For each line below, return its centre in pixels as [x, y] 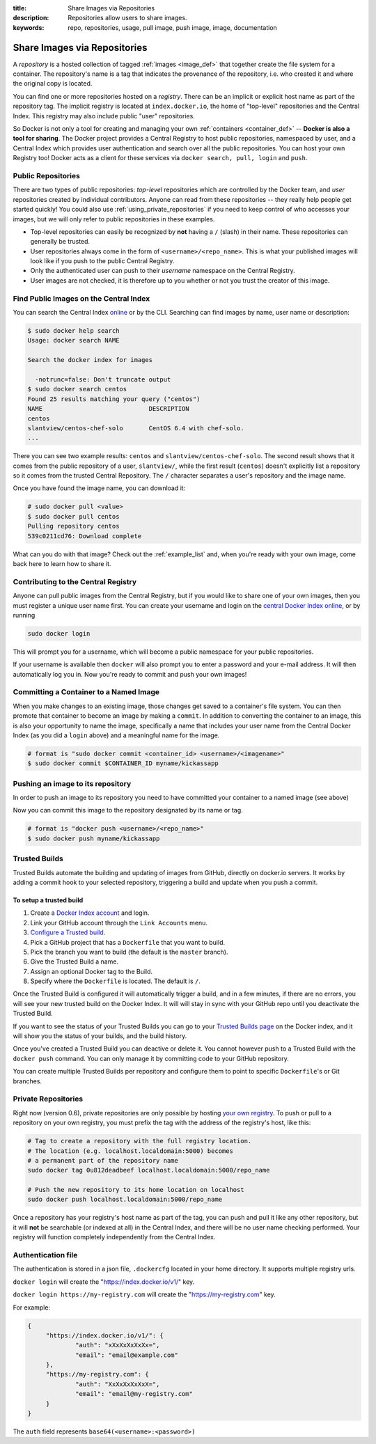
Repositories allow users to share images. [127, 18]
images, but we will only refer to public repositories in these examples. [114, 219]
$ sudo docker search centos [77, 389]
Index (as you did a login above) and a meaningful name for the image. [116, 735]
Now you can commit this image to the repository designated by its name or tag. [128, 810]
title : [20, 8]
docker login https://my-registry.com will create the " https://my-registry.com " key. [144, 1294]
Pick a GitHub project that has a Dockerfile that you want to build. [128, 942]
